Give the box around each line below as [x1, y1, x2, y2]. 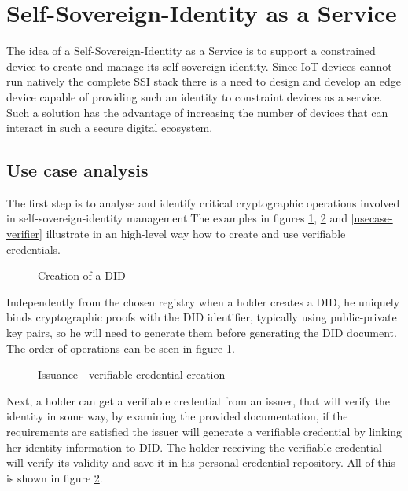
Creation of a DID [38, 267, 126, 284]
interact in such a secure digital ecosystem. [6, 119, 213, 136]
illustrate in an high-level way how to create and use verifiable [46, 225, 346, 242]
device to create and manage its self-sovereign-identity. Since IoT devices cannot [6, 57, 392, 74]
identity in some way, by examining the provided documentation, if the [6, 408, 348, 424]
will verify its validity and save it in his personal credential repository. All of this [6, 454, 395, 471]
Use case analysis [6, 158, 149, 182]
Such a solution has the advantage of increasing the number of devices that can [6, 104, 388, 120]
